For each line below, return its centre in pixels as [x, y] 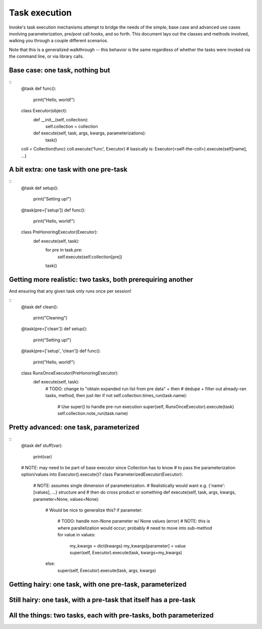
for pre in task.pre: [64, 250]
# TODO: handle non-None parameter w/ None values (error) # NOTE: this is [134, 521]
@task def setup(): [40, 188]
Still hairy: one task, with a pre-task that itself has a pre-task [102, 600]
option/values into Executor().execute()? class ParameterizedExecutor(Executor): [102, 474]
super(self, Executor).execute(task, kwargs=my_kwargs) [126, 552]
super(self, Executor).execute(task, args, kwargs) [107, 570]
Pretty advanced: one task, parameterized [74, 427]
